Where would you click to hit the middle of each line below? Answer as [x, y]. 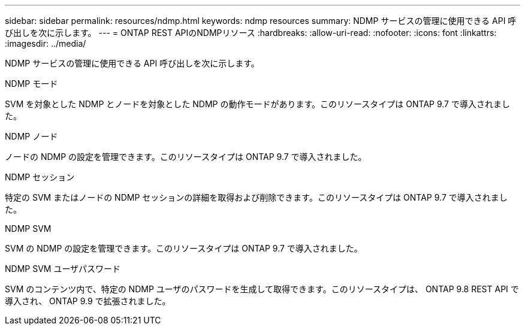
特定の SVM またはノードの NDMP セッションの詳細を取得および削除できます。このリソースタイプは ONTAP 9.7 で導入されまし [256, 197]
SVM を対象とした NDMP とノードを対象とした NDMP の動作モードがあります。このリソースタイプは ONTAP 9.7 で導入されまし [257, 104]
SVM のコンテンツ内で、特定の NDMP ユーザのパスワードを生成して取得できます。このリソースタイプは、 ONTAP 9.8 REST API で [262, 289]
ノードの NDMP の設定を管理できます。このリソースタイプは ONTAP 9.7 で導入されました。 [186, 157]
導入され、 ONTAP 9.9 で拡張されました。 [88, 301]
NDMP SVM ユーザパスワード [63, 269]
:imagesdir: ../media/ [46, 43]
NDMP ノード [31, 136]
